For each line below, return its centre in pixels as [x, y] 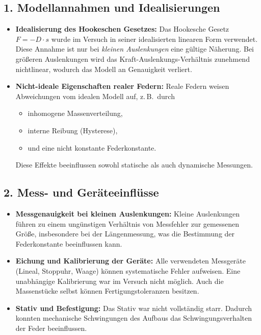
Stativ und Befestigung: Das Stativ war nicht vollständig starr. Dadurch [134, 308]
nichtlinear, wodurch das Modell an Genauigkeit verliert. [104, 69]
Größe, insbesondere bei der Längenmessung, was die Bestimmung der [125, 234]
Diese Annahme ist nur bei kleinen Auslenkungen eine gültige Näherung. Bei [135, 49]
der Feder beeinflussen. [51, 328]
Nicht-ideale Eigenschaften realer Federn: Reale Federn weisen [122, 86]
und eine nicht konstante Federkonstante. [92, 147]
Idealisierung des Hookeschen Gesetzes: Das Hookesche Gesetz [122, 29]
